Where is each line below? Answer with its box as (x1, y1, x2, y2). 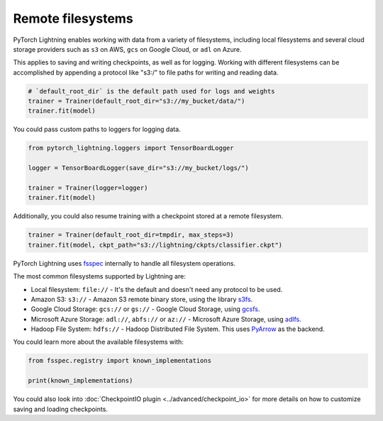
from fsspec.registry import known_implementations (28, 357, 212, 365)
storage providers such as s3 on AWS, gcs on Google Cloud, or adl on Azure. (13, 45, 242, 53)
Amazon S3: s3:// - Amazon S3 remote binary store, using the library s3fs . (30, 295, 253, 303)
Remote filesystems (13, 11, 134, 26)
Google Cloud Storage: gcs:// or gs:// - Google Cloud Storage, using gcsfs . (30, 305, 260, 313)
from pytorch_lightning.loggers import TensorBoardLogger (28, 144, 234, 152)
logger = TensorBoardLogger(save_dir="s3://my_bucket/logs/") (28, 164, 249, 172)
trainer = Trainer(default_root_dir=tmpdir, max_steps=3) (28, 231, 234, 239)
